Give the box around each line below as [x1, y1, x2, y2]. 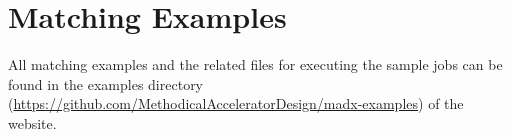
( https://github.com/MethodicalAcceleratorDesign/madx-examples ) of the [8, 93, 464, 114]
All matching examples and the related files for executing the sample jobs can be [8, 54, 503, 75]
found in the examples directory [8, 73, 204, 94]
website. [8, 112, 57, 133]
